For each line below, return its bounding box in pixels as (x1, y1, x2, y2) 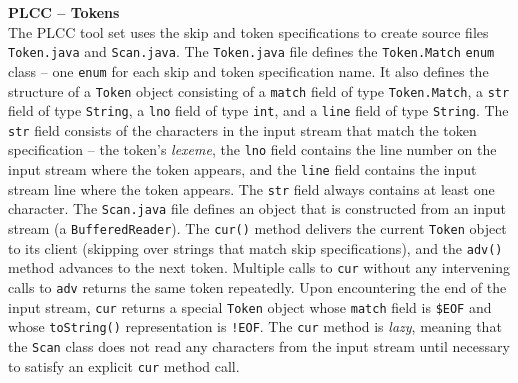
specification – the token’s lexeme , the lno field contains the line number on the (8, 139, 497, 160)
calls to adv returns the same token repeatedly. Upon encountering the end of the (8, 277, 507, 298)
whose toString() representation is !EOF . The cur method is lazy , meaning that (8, 316, 502, 337)
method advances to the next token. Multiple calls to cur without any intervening (8, 257, 510, 278)
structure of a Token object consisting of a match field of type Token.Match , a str (8, 80, 510, 101)
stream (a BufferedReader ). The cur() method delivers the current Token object (8, 218, 507, 239)
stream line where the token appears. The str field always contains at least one (8, 178, 495, 199)
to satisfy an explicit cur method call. (8, 355, 240, 376)
